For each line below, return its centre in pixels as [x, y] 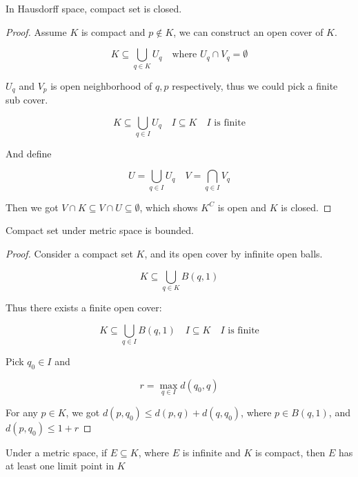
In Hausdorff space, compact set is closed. [94, 8]
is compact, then [290, 452]
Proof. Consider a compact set [69, 253]
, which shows [169, 207]
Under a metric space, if [57, 452]
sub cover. [27, 99]
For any [22, 412]
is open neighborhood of [101, 85]
